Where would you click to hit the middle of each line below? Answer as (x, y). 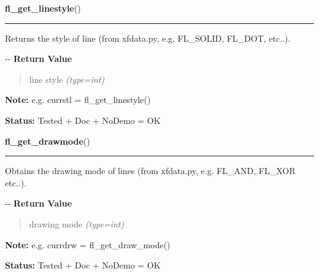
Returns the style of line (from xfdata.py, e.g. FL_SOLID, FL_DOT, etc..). (148, 38)
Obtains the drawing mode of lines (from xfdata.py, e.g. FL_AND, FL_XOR (150, 171)
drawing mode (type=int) (77, 223)
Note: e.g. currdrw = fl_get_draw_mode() (88, 244)
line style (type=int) (67, 79)
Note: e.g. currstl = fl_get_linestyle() (78, 100)
